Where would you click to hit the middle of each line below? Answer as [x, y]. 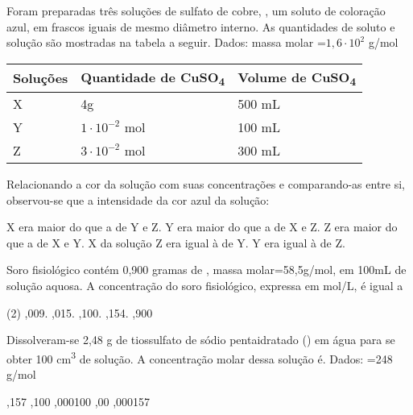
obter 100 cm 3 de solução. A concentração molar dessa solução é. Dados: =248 [200, 357]
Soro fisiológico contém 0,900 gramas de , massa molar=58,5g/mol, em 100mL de [206, 270]
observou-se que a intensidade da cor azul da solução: [138, 199]
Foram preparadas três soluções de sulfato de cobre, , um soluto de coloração [196, 10]
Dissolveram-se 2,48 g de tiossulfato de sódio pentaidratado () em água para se [201, 340]
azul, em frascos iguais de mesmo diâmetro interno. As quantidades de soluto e [201, 26]
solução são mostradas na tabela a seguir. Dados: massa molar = [166, 42]
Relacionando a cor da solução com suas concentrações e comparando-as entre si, [206, 183]
